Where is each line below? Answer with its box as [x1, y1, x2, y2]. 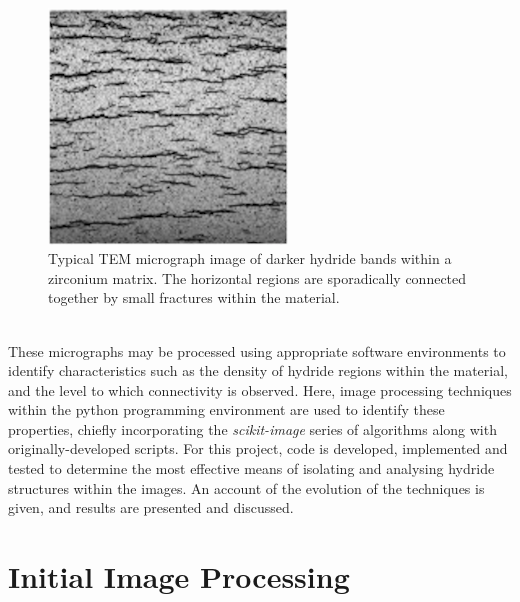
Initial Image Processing [8, 556, 350, 597]
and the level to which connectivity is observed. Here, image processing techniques [8, 379, 512, 400]
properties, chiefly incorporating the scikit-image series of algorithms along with [8, 418, 497, 439]
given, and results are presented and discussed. [8, 497, 294, 518]
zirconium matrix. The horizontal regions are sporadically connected [48, 267, 467, 288]
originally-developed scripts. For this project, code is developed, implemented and [8, 438, 508, 459]
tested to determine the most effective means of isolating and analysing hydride [8, 458, 495, 479]
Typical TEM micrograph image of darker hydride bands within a [48, 248, 452, 269]
